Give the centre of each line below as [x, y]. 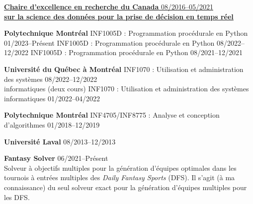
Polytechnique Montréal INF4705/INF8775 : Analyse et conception [112, 115]
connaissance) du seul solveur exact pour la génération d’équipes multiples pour [126, 187]
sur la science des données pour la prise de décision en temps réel [119, 16]
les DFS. [17, 197]
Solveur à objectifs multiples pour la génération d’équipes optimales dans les [120, 168]
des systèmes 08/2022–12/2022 [51, 79]
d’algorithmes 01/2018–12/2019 [52, 124]
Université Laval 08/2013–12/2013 [60, 141]
